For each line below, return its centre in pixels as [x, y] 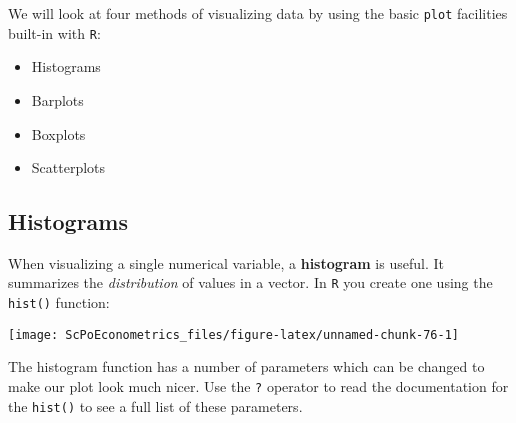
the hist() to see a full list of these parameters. [155, 405]
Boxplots [58, 133]
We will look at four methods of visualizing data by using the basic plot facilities [258, 13]
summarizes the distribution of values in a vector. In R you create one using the [250, 282]
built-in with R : [54, 32]
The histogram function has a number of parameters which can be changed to [246, 366]
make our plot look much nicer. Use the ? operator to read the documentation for [258, 386]
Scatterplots [68, 167]
